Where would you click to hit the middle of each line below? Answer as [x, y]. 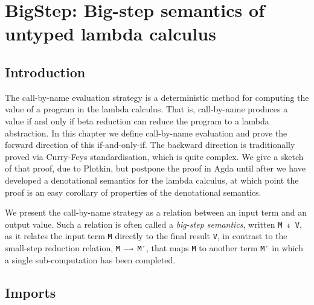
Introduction [45, 72]
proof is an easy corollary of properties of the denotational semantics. [133, 192]
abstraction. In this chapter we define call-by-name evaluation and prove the [146, 133]
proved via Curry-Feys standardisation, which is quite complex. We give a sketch [154, 156]
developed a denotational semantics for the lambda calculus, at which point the [152, 180]
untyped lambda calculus [111, 34]
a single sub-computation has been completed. [90, 259]
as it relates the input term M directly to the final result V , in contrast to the [146, 236]
